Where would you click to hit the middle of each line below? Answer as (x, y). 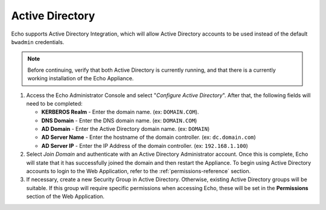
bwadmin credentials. (38, 42)
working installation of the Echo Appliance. (81, 78)
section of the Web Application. (66, 197)
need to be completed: (54, 103)
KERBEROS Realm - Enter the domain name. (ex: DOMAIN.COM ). (120, 112)
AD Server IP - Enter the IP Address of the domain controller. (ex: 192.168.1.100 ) (145, 145)
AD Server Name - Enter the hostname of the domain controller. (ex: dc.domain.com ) (149, 137)
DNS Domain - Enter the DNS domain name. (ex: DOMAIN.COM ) (119, 120)
